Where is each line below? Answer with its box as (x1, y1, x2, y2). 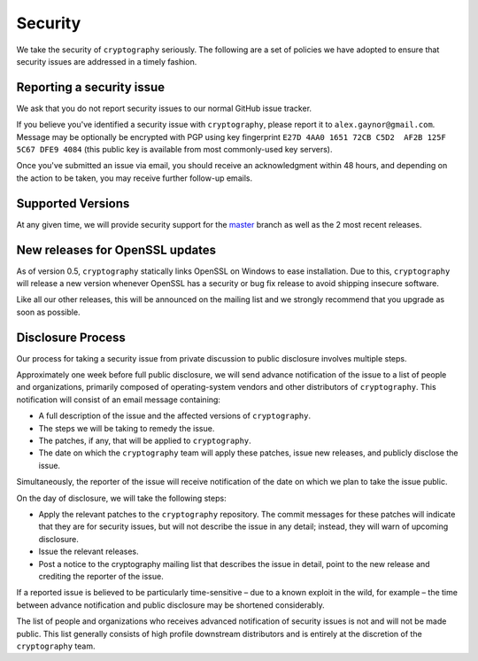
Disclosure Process (16, 330, 126, 345)
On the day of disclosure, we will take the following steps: (16, 493, 227, 503)
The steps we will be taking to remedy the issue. (38, 423, 215, 433)
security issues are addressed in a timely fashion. (16, 56, 197, 66)
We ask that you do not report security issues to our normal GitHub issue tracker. (16, 103, 312, 113)
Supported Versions (16, 196, 130, 211)
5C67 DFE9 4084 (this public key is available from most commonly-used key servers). (16, 144, 333, 155)
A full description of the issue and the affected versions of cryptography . (38, 410, 312, 421)
